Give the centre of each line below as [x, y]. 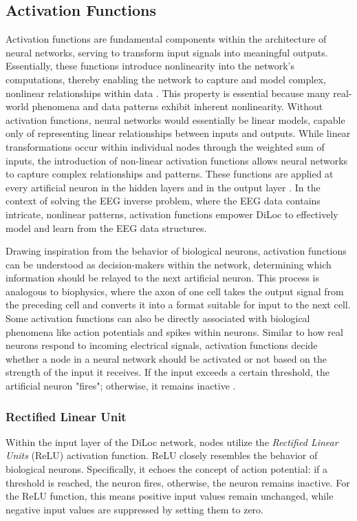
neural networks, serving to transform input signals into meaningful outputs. [167, 52]
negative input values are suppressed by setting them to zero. [134, 509]
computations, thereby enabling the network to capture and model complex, [166, 79]
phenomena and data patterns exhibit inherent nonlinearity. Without [177, 106]
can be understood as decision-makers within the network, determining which [169, 264]
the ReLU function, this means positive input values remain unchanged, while [170, 496]
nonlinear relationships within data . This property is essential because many [168, 93]
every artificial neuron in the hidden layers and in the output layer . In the [163, 187]
